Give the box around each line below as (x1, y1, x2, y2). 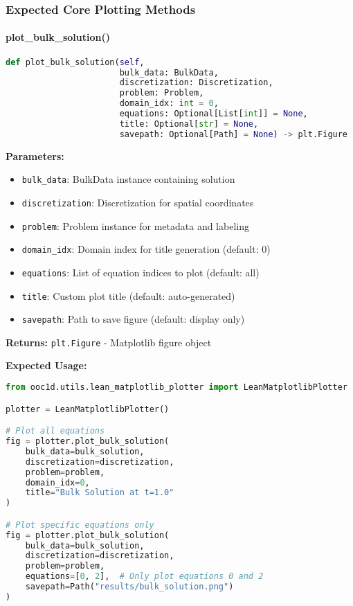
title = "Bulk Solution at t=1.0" (25, 488, 174, 498)
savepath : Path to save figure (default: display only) (21, 312, 245, 326)
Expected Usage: (6, 358, 87, 373)
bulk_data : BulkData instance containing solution (21, 172, 235, 186)
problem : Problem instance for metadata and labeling (21, 218, 249, 233)
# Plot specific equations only (6, 519, 154, 530)
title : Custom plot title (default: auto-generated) (21, 288, 235, 303)
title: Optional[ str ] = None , (119, 118, 259, 129)
